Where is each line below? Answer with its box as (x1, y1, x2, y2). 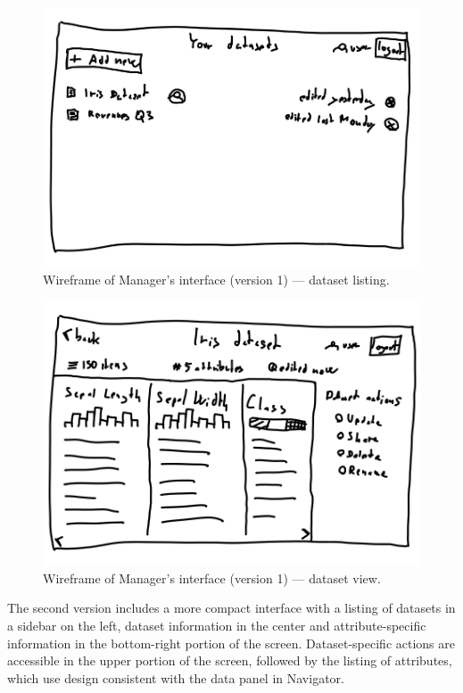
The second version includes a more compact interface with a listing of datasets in (7, 598, 456, 617)
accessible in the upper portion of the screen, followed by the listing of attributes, (7, 651, 452, 670)
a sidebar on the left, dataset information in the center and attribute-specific (7, 615, 426, 634)
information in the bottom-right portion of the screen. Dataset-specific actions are (7, 633, 455, 652)
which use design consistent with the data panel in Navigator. (7, 668, 344, 687)
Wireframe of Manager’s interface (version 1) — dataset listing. (43, 270, 390, 289)
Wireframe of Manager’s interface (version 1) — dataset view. (43, 568, 381, 587)
